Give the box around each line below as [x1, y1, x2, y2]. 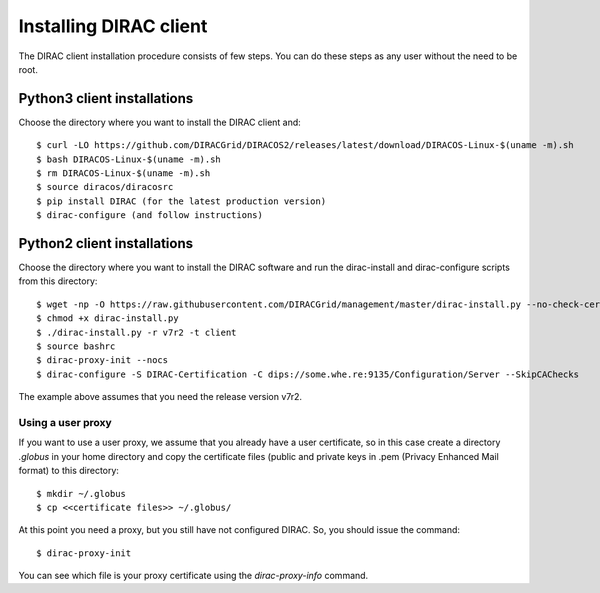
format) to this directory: [18, 465, 120, 477]
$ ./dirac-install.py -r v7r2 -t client [36, 326, 237, 338]
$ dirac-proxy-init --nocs [36, 355, 169, 366]
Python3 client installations [18, 90, 194, 107]
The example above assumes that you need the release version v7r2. [18, 391, 303, 403]
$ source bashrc [36, 341, 116, 352]
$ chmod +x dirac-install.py [36, 313, 179, 324]
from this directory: [18, 275, 98, 287]
